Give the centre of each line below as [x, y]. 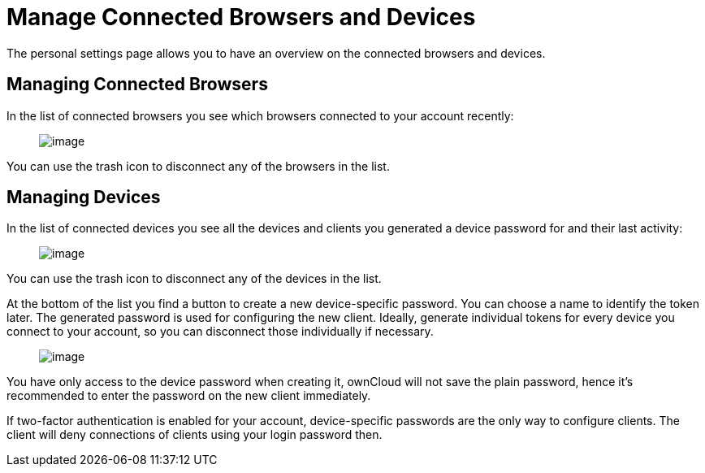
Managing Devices [84, 197]
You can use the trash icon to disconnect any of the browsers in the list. [198, 166]
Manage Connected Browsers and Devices [241, 17]
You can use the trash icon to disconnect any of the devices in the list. [194, 279]
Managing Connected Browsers [137, 85]
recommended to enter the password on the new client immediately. [189, 396]
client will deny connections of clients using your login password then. [195, 435]
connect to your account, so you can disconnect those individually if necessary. [220, 332]
